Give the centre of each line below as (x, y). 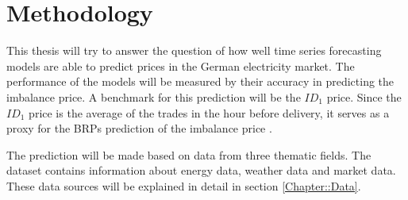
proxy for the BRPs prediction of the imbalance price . (139, 128)
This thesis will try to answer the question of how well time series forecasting (194, 50)
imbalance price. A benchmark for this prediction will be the (154, 96)
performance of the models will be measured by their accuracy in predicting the (200, 81)
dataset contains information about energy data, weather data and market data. (201, 170)
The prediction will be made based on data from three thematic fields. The (189, 154)
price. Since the (364, 96)
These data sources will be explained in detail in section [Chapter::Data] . (184, 185)
